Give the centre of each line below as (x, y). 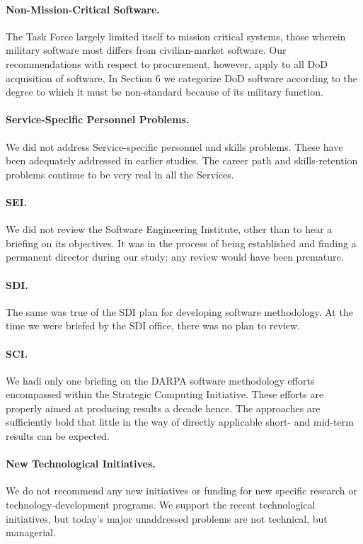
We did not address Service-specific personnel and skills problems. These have (174, 146)
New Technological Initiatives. (81, 464)
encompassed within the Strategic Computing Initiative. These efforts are (165, 394)
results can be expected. (58, 436)
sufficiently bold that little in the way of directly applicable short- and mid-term (180, 422)
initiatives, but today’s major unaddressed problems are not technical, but (167, 518)
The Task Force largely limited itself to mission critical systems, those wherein (176, 36)
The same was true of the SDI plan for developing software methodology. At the (179, 311)
